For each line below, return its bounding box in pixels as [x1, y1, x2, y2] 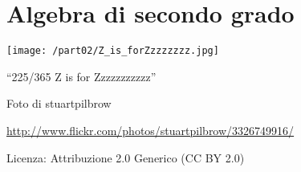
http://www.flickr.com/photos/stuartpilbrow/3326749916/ [6, 121, 295, 138]
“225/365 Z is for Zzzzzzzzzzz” [6, 68, 157, 84]
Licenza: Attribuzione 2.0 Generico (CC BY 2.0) [6, 149, 245, 166]
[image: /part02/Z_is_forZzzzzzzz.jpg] [6, 45, 219, 57]
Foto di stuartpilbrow [6, 95, 112, 112]
